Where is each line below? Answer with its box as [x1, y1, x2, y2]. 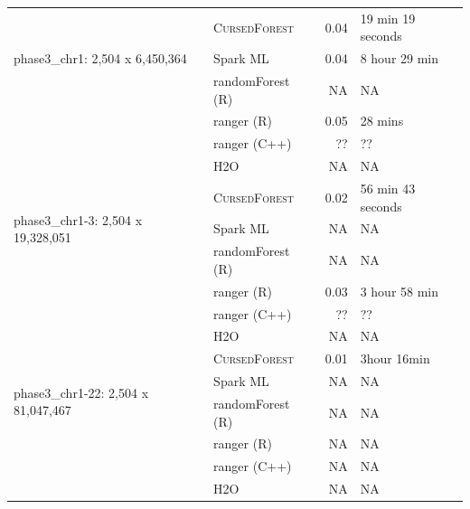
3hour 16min [360, 349, 430, 368]
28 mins [360, 111, 404, 130]
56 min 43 [360, 179, 416, 197]
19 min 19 [360, 8, 416, 27]
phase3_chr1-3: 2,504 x [14, 210, 143, 229]
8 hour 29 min [360, 49, 439, 68]
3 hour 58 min [360, 281, 439, 300]
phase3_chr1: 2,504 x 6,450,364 [14, 49, 187, 68]
